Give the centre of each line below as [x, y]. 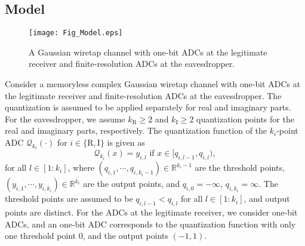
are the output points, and [132, 184]
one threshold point [41, 236]
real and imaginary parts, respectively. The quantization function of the [136, 130]
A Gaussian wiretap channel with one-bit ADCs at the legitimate [148, 52]
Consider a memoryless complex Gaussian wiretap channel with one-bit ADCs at [153, 84]
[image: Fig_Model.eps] [76, 33]
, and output [267, 199]
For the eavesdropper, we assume [65, 119]
